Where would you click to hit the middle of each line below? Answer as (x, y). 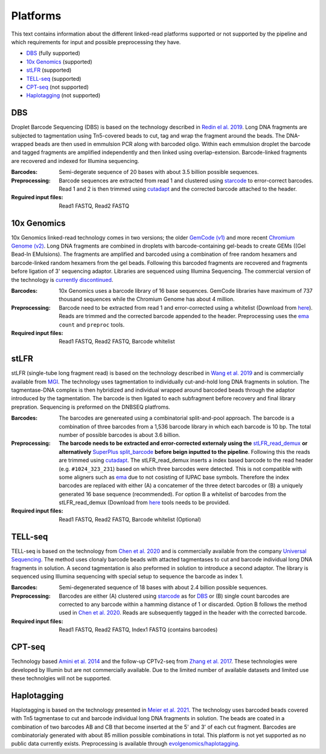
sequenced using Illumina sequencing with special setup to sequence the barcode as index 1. (127, 576)
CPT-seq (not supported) (57, 87)
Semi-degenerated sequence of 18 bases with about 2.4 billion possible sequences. (163, 587)
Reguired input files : (37, 197)
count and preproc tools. (92, 324)
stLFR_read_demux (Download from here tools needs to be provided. (145, 503)
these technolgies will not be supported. (61, 678)
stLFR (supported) (49, 70)
